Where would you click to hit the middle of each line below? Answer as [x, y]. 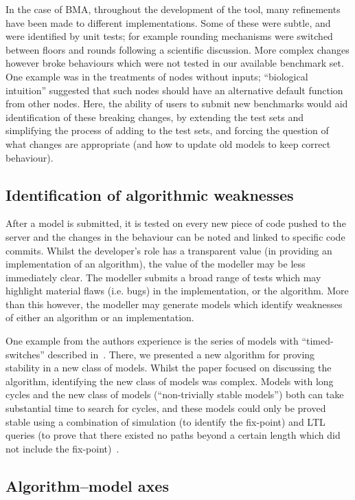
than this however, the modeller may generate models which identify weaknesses [174, 304]
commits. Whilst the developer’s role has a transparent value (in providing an [169, 250]
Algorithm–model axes [87, 485]
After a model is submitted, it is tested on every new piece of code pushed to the [176, 223]
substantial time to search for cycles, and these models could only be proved [166, 408]
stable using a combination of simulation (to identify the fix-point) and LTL [165, 421]
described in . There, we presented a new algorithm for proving [181, 354]
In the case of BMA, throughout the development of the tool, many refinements [173, 9]
